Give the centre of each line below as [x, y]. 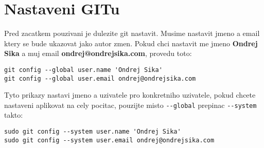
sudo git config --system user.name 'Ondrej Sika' [93, 132]
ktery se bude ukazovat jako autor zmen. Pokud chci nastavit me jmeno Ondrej [131, 43]
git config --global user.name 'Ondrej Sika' [83, 70]
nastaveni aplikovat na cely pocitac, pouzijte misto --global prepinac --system [130, 105]
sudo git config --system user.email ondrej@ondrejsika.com [109, 140]
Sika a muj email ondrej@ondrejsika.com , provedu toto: [98, 53]
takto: [14, 115]
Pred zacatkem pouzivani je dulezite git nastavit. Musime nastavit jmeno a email [132, 33]
